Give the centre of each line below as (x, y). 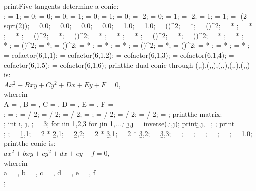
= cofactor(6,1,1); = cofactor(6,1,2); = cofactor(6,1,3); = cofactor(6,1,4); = (119, 55)
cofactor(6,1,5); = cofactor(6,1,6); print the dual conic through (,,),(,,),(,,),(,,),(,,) (127, 65)
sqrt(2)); (17, 26)
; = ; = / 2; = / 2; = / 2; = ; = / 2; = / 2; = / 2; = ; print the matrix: (113, 114)
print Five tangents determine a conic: (61, 6)
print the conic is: (30, 143)
